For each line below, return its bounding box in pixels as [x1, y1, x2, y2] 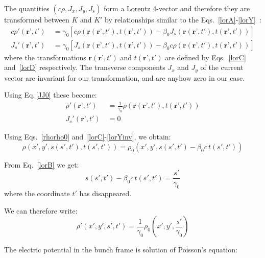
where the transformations [4, 52, 86, 62]
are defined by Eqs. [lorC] [165, 52, 246, 62]
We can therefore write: [4, 205, 78, 216]
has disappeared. [79, 188, 132, 199]
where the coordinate [4, 188, 70, 199]
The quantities [4, 3, 50, 13]
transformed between [4, 14, 69, 25]
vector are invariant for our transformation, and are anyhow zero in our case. [4, 72, 245, 83]
